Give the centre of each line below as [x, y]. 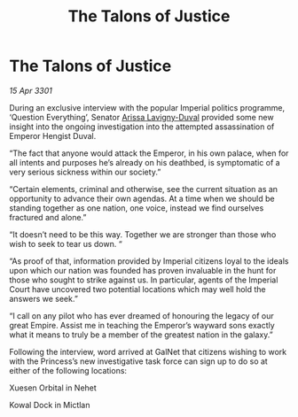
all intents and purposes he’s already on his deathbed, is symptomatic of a [145, 162]
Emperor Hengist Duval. [53, 135]
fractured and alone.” [48, 217]
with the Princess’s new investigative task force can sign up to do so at [138, 361]
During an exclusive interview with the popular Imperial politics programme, [147, 107]
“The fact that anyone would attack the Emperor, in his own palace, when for [149, 153]
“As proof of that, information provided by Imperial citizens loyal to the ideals [149, 261]
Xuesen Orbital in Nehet [53, 388]
